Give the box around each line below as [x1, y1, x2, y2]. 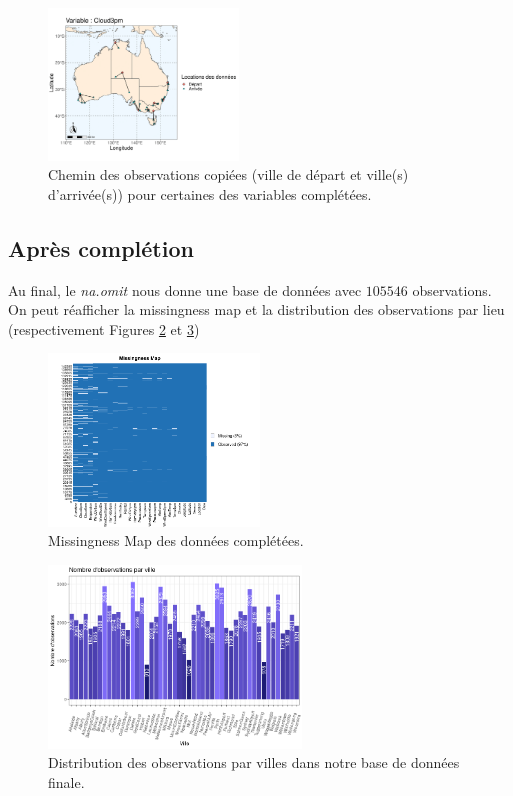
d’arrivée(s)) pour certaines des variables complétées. [48, 183, 372, 204]
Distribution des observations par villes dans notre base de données [48, 752, 460, 773]
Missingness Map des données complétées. [48, 530, 304, 551]
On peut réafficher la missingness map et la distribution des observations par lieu [8, 299, 505, 320]
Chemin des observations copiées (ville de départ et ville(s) [48, 164, 409, 185]
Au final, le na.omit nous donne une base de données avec [8, 279, 362, 300]
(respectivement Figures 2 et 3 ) [8, 318, 200, 339]
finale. [48, 771, 85, 792]
